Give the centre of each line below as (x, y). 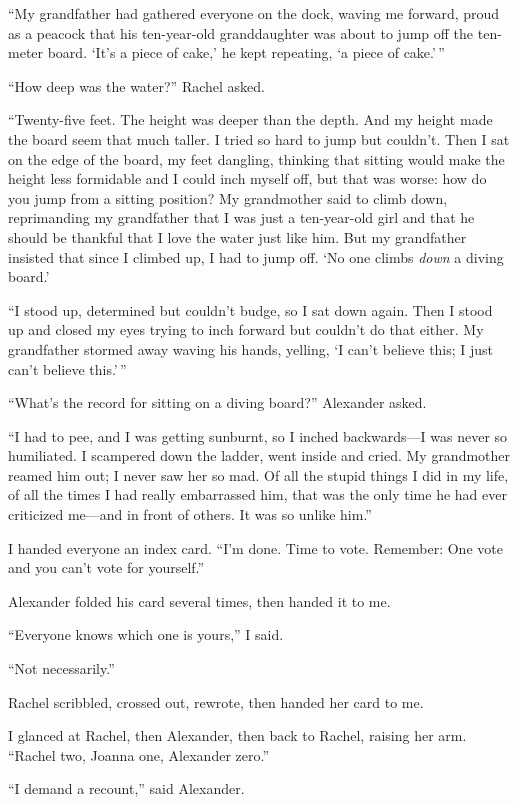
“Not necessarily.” (61, 668)
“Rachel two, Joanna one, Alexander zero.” (139, 754)
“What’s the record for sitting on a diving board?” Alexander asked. (217, 402)
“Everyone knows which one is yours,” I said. (146, 634)
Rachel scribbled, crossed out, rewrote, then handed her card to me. (216, 701)
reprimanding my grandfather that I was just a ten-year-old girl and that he (241, 217)
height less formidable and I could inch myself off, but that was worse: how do (247, 178)
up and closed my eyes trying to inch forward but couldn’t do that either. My (246, 329)
